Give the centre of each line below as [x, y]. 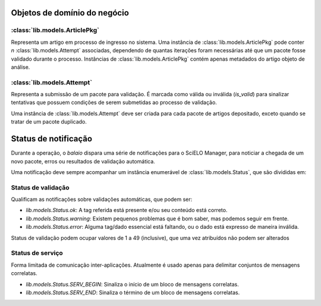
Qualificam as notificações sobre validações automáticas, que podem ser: [102, 200]
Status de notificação [51, 139]
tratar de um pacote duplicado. [49, 122]
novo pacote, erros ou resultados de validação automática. [83, 161]
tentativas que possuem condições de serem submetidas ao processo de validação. [114, 102]
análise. [21, 67]
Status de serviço [37, 253]
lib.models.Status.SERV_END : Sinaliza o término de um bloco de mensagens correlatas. [133, 292]
